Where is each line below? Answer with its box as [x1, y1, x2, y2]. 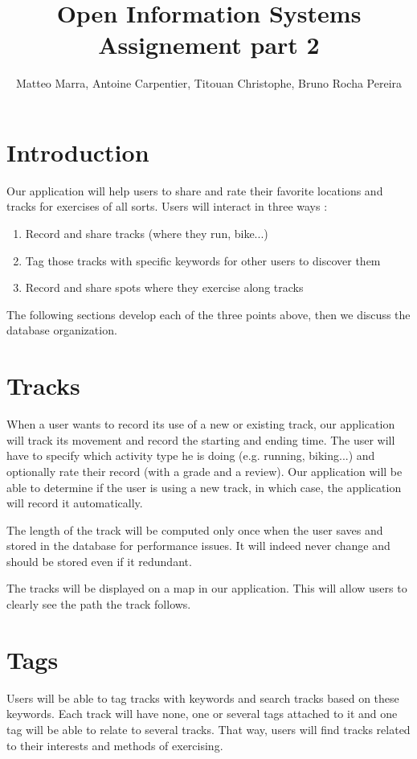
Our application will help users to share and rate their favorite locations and [6, 182, 383, 199]
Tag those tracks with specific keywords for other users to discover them [25, 252, 381, 269]
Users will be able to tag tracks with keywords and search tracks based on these [6, 689, 399, 706]
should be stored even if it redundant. [6, 552, 192, 569]
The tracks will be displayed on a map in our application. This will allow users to [6, 580, 407, 597]
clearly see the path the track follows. [6, 596, 191, 613]
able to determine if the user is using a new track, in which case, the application [6, 478, 402, 495]
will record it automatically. [6, 494, 143, 511]
